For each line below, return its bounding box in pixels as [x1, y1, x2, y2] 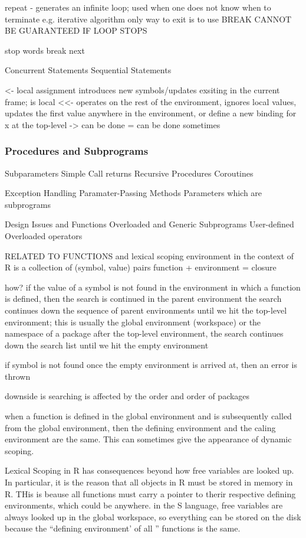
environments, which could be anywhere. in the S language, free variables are [5, 499, 283, 511]
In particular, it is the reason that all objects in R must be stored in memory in [5, 476, 293, 488]
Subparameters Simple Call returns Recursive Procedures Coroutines [5, 167, 254, 179]
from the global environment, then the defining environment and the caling [5, 421, 276, 433]
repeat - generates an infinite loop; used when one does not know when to [5, 1, 271, 13]
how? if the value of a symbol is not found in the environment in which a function [5, 281, 301, 293]
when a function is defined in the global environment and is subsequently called [5, 410, 292, 422]
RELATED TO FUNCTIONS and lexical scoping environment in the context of [5, 249, 294, 262]
